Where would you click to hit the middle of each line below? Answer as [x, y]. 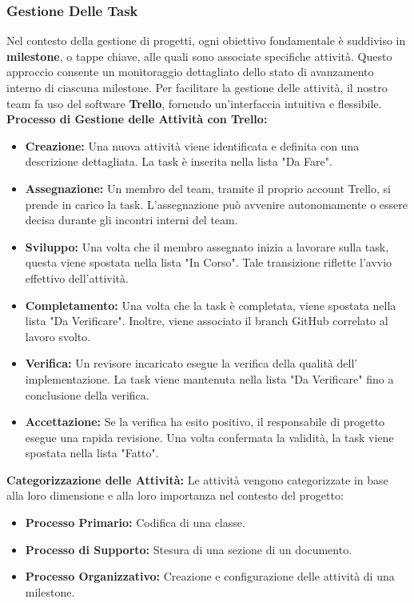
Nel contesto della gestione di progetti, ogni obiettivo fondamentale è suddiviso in [206, 40]
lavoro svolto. [58, 336]
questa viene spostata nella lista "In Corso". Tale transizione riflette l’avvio [209, 262]
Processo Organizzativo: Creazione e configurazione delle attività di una [210, 576]
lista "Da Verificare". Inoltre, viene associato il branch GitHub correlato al [207, 321]
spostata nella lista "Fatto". [92, 453]
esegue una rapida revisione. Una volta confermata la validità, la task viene [209, 437]
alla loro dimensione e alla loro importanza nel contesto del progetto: [175, 495]
